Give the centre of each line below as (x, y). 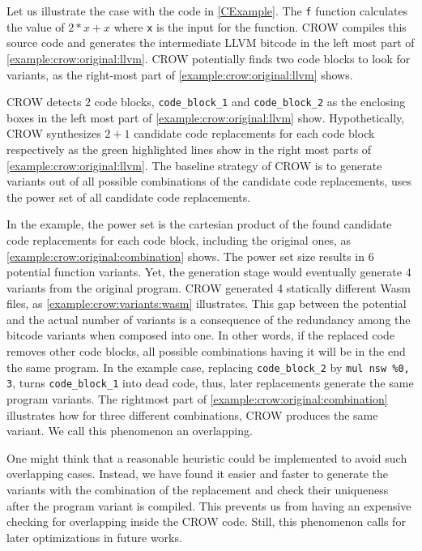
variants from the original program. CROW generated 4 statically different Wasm (209, 287)
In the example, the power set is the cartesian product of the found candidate (199, 224)
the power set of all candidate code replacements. (129, 196)
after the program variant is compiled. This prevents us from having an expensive (209, 505)
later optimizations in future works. (94, 537)
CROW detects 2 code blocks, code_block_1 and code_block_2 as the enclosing (206, 102)
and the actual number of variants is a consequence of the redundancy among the (209, 319)
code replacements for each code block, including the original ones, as (179, 239)
